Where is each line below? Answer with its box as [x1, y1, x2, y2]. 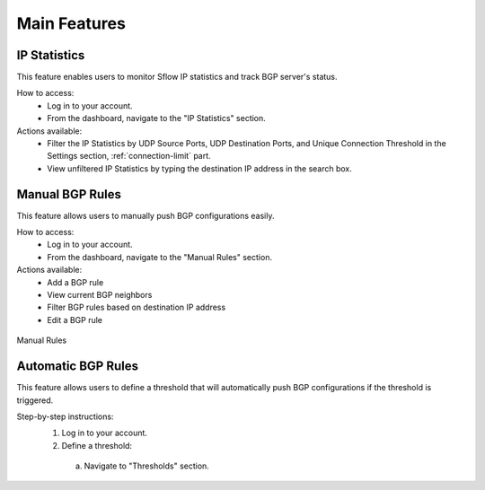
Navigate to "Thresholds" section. [84, 460, 210, 471]
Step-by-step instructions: [16, 411, 114, 422]
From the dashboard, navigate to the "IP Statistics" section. [47, 113, 267, 124]
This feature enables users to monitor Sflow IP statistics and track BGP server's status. [16, 72, 338, 83]
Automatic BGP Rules [16, 359, 139, 374]
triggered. [16, 395, 54, 406]
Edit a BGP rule [47, 314, 103, 325]
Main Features [16, 13, 126, 33]
